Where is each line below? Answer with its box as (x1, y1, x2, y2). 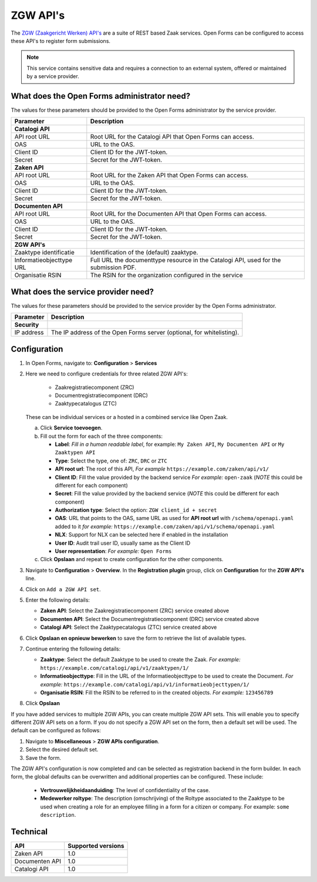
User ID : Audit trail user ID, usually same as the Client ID (55, 539, 191, 546)
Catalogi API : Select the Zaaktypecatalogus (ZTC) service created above (40, 623, 217, 631)
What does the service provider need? (11, 287, 154, 297)
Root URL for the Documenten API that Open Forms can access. (90, 210, 267, 218)
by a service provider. (26, 73, 79, 80)
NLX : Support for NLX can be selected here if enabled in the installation (55, 531, 228, 538)
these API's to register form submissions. (11, 37, 111, 44)
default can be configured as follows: (11, 727, 101, 734)
